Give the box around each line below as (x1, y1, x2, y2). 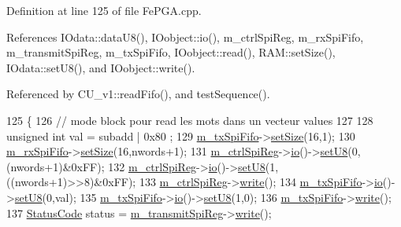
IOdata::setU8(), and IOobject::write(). (6, 59, 195, 75)
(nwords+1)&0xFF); (6, 158, 105, 174)
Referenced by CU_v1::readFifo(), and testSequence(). (6, 86, 270, 102)
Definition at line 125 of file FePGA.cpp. (6, 2, 202, 18)
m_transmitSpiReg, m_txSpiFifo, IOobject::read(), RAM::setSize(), (6, 44, 336, 60)
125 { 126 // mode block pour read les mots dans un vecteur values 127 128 (6, 112, 373, 128)
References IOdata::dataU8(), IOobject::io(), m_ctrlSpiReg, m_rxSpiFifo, (6, 28, 364, 45)
